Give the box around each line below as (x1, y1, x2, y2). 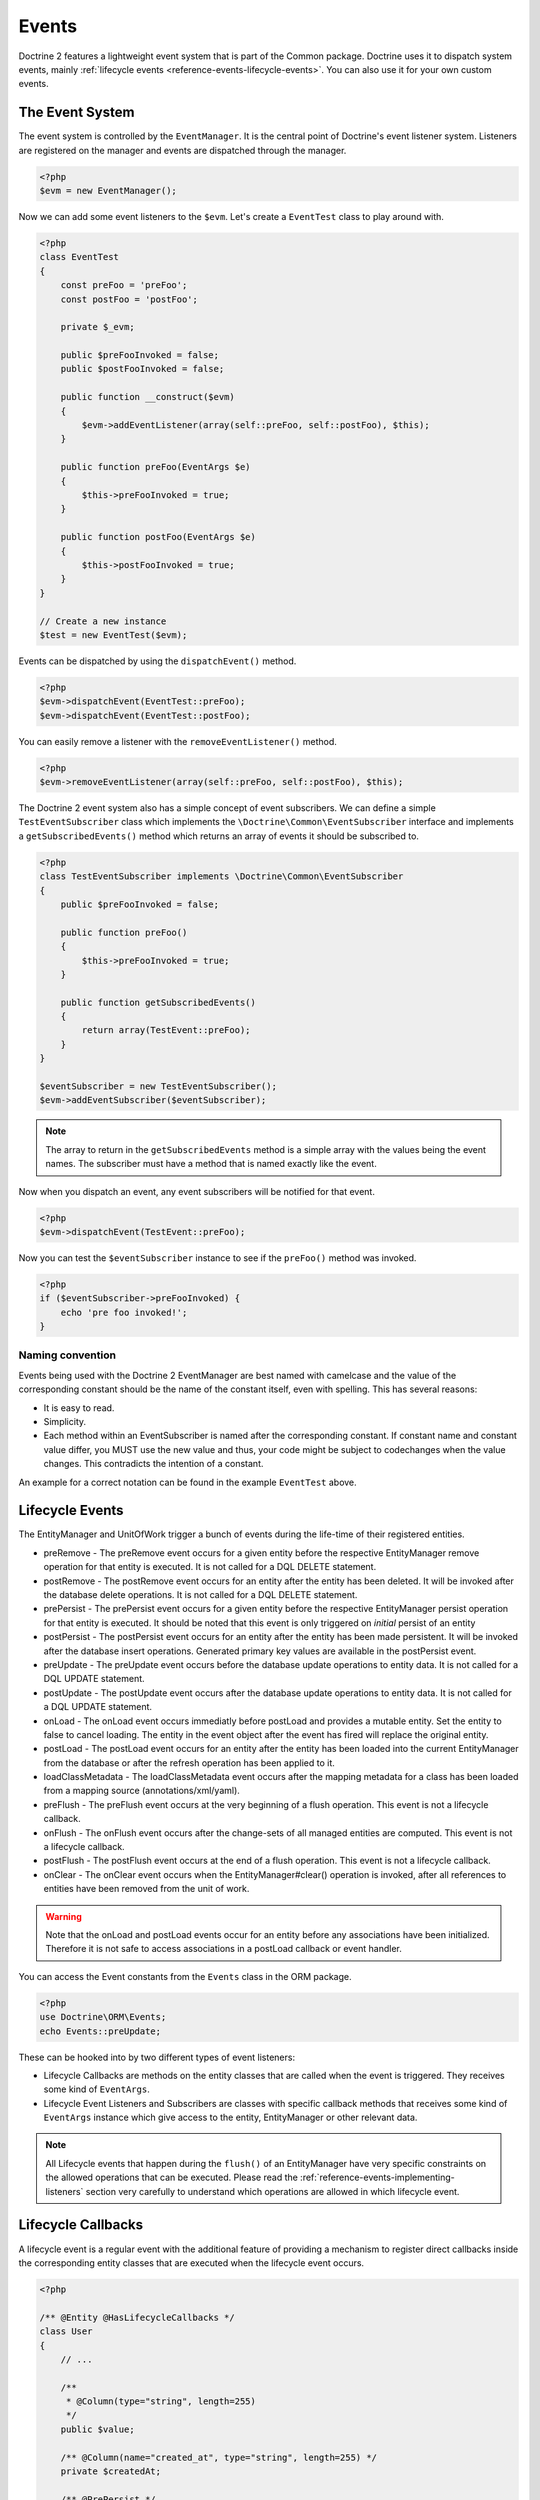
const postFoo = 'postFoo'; (60, 293, 199, 305)
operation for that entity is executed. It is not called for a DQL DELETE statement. (43, 1561, 377, 1573)
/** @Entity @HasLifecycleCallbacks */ (39, 2311, 235, 2323)
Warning (45, 1910, 82, 1922)
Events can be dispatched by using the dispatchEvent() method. (18, 655, 297, 667)
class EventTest (39, 251, 120, 263)
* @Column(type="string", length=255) (65, 2396, 257, 2407)
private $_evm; (60, 321, 135, 333)
